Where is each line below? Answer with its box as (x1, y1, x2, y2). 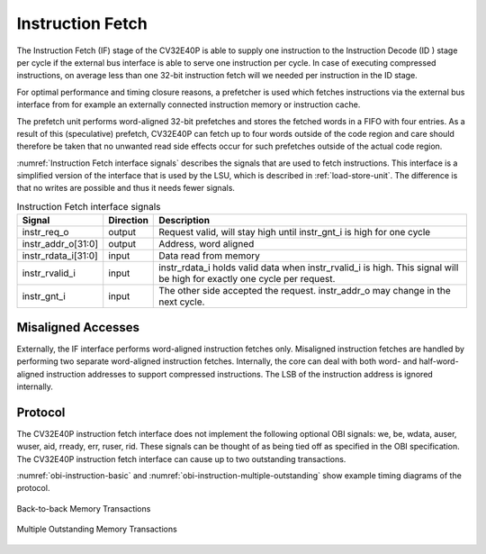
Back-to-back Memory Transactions (16, 503, 151, 513)
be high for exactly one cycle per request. (158, 273, 336, 286)
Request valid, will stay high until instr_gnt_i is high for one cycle (158, 226, 431, 239)
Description (158, 214, 211, 227)
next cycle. (158, 295, 205, 308)
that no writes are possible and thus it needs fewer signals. (16, 183, 236, 194)
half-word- (418, 356, 459, 367)
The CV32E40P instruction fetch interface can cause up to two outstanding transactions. (16, 453, 346, 464)
